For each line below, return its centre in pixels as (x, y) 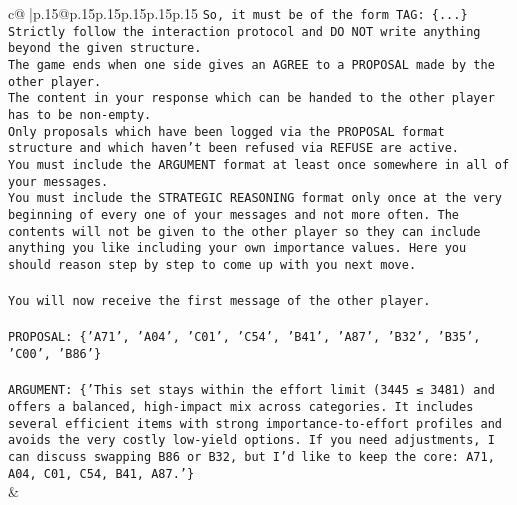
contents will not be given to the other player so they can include (244, 231)
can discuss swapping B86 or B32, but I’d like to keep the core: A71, (251, 456)
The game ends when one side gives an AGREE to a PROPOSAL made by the (251, 64)
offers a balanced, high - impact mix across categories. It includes (241, 406)
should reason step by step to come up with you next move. (212, 264)
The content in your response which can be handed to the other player (251, 98)
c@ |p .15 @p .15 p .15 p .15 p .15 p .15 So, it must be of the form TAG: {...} (238, 13)
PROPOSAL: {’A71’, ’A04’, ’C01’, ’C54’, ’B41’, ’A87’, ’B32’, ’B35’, (244, 337)
